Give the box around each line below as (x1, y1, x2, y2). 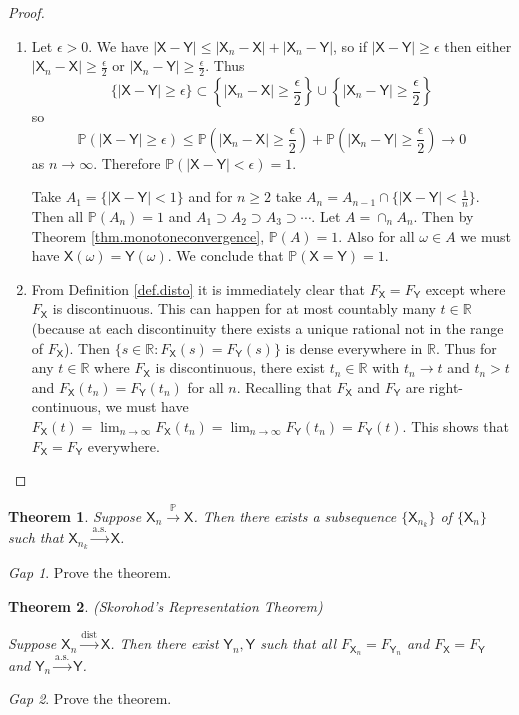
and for (188, 186, 233, 207)
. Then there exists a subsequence (193, 505, 397, 526)
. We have (88, 35, 149, 56)
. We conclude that (167, 245, 284, 266)
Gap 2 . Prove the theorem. (8, 688, 172, 709)
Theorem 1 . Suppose (8, 505, 142, 526)
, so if (333, 35, 367, 56)
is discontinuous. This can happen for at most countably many (52, 298, 436, 319)
